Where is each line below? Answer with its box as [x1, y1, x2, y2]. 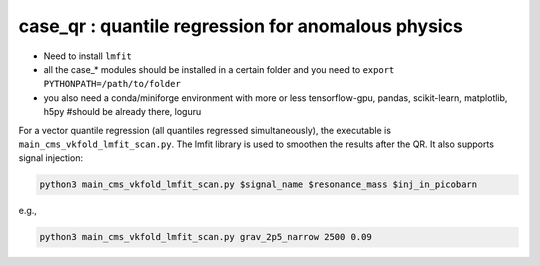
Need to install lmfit [43, 50, 132, 62]
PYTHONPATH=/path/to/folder [43, 78, 182, 90]
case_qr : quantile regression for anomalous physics [18, 15, 464, 37]
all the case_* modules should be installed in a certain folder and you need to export [43, 63, 395, 75]
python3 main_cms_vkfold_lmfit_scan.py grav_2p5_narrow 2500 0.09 [39, 231, 372, 243]
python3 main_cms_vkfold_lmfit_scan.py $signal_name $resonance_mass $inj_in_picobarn [39, 179, 478, 190]
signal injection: [18, 152, 84, 164]
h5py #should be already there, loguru [43, 106, 202, 118]
